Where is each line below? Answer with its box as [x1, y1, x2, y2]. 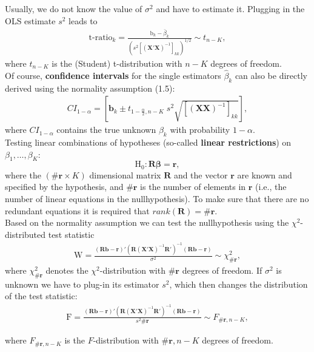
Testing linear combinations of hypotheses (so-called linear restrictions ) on [5, 135, 292, 148]
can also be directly [235, 69, 307, 81]
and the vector [173, 168, 228, 181]
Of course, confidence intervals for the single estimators [5, 69, 221, 81]
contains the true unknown [56, 123, 156, 136]
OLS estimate [5, 14, 56, 27]
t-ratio [89, 33, 113, 42]
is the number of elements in [140, 180, 246, 193]
